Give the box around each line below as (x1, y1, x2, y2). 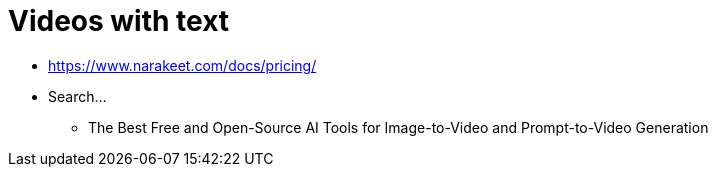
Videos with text (8, 4, 230, 38)
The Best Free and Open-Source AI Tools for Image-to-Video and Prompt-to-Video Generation (88, 118, 709, 136)
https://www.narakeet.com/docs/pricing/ (48, 56, 317, 74)
